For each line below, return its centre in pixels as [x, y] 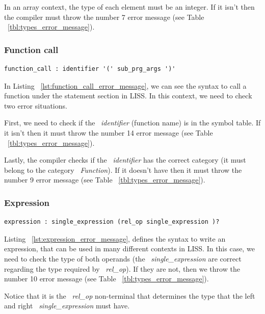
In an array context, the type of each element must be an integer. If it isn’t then [129, 7]
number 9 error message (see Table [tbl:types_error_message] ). [105, 180]
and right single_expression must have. [67, 306]
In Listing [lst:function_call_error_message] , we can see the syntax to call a [125, 85]
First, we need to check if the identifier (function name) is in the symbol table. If [132, 123]
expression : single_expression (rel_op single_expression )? [112, 222]
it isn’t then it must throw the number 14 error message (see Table [109, 132]
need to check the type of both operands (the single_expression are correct [123, 258]
